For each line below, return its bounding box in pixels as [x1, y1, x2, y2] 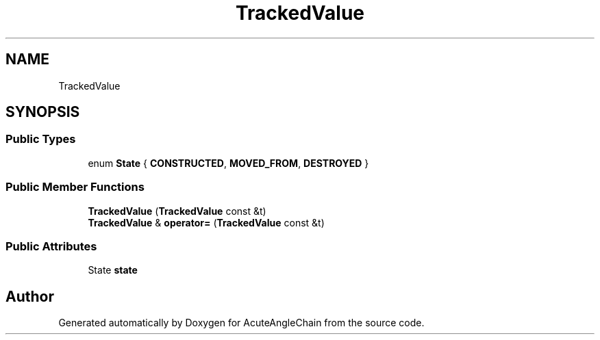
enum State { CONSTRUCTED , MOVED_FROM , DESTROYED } [88, 157, 369, 169]
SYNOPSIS [5, 103, 80, 121]
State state [88, 264, 138, 276]
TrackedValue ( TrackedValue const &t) [88, 205, 266, 217]
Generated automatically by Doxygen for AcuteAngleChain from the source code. [58, 317, 425, 329]
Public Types [5, 132, 76, 146]
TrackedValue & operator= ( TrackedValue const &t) [88, 216, 325, 228]
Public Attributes [5, 239, 97, 253]
